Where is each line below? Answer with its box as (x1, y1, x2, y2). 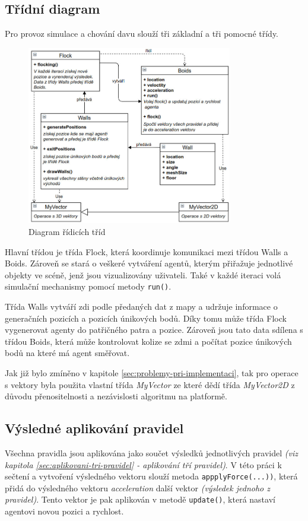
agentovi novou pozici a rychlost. (5, 505, 124, 517)
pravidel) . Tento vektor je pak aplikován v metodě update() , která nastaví (5, 493, 275, 506)
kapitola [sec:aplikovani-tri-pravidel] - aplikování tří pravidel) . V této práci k (5, 458, 282, 471)
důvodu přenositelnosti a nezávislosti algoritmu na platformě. (5, 390, 227, 402)
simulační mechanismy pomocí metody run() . (5, 280, 172, 293)
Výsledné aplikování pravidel (5, 419, 184, 437)
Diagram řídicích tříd (28, 225, 106, 238)
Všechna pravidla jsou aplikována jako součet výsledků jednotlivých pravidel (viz (5, 447, 298, 459)
